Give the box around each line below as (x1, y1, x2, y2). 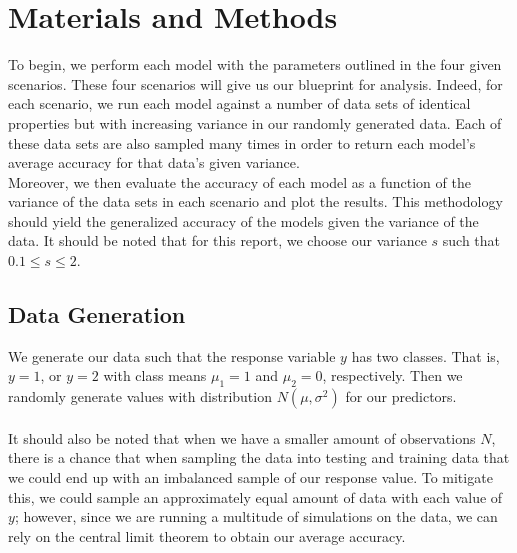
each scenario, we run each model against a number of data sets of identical (8, 93, 471, 114)
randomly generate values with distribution (8, 386, 272, 407)
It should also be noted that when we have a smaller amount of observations (8, 427, 476, 448)
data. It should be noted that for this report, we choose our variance (8, 230, 427, 251)
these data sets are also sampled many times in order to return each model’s (8, 132, 476, 153)
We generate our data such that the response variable (8, 345, 336, 366)
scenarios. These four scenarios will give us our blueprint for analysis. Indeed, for (8, 73, 503, 94)
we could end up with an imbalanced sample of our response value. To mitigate (8, 467, 493, 488)
